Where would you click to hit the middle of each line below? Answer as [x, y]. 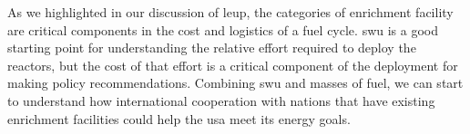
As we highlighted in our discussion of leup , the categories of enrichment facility [230, 12]
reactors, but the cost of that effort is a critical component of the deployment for [233, 65]
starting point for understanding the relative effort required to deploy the [212, 48]
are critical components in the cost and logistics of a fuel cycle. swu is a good [223, 29]
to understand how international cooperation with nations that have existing [221, 100]
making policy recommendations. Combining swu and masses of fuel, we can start [235, 83]
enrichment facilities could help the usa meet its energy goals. [179, 118]
